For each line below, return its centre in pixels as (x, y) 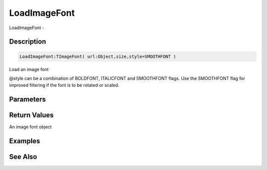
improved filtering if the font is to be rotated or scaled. (64, 85)
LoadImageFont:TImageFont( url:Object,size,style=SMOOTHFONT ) (98, 56)
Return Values (31, 115)
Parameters (27, 100)
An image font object (30, 127)
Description (28, 42)
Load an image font (29, 69)
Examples (25, 141)
